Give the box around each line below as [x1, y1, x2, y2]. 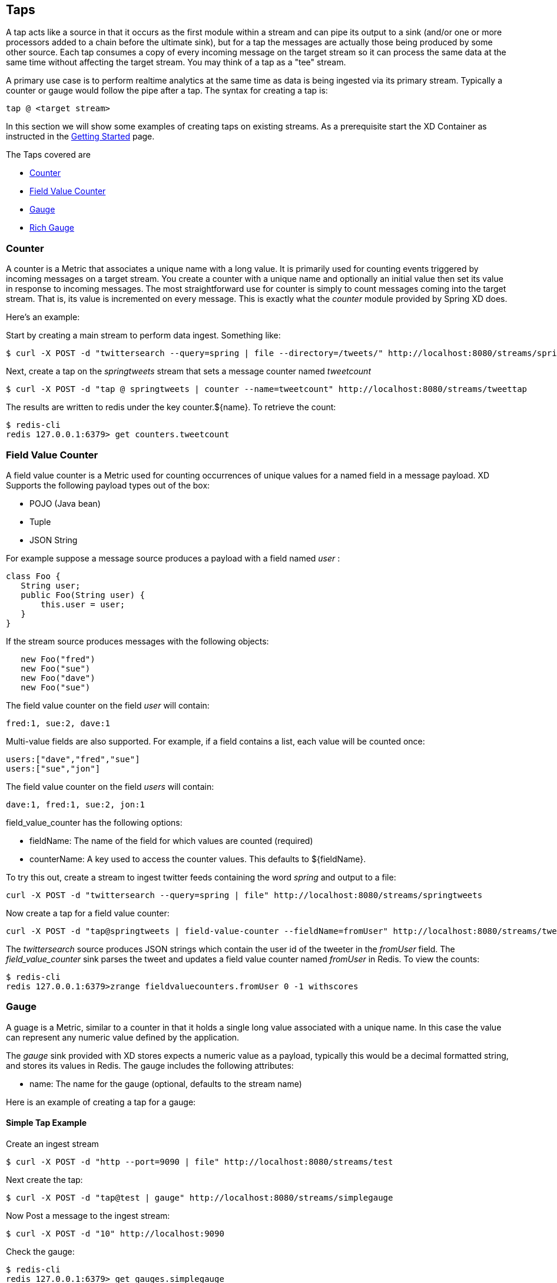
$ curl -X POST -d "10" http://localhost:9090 [6, 1228, 224, 1238]
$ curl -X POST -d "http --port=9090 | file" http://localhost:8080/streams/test [6, 1156, 393, 1166]
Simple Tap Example [6, 1118, 87, 1128]
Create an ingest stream [6, 1138, 99, 1149]
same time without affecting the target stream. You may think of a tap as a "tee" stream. [6, 57, 346, 68]
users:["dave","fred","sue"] [6, 754, 140, 764]
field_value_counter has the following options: [6, 817, 183, 827]
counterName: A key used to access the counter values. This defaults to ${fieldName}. [29, 853, 366, 864]
